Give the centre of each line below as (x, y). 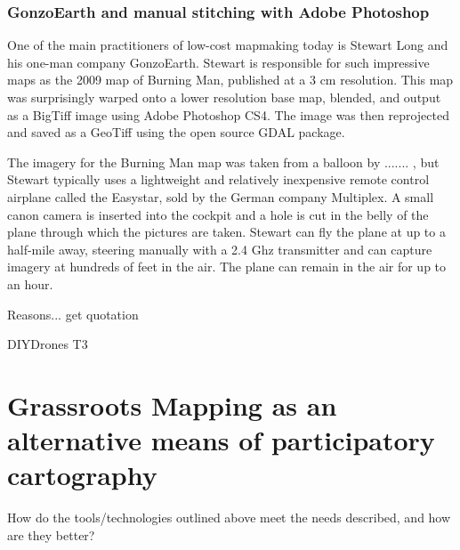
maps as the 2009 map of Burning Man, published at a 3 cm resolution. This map (230, 80)
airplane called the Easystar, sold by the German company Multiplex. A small (221, 196)
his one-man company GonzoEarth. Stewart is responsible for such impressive (218, 62)
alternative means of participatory (221, 440)
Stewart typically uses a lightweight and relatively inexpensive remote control (218, 179)
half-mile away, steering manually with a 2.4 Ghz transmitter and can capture (220, 249)
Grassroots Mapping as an (172, 404)
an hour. (30, 283)
